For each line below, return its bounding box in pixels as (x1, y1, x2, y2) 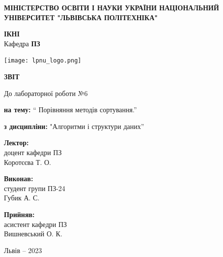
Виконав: (4, 173, 33, 184)
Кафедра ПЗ (4, 38, 40, 48)
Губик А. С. (4, 193, 40, 203)
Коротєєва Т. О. (4, 157, 52, 167)
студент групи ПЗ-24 (4, 183, 65, 193)
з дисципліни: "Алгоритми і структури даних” (4, 121, 144, 131)
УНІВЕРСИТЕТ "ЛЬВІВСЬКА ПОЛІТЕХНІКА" (4, 12, 158, 22)
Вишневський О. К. (4, 228, 62, 239)
